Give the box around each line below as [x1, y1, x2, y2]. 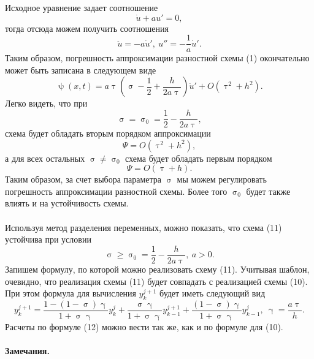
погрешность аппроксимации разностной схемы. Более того [5, 184, 228, 197]
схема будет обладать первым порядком [125, 151, 272, 164]
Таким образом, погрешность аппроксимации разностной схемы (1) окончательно [5, 51, 310, 64]
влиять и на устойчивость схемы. [5, 197, 129, 210]
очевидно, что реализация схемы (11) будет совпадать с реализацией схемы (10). [5, 274, 308, 287]
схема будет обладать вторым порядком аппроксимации [5, 127, 211, 140]
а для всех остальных [5, 151, 85, 164]
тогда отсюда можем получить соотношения [5, 21, 169, 34]
